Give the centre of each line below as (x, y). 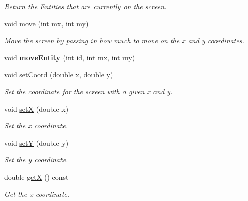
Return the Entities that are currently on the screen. (85, 6)
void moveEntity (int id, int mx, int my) (70, 57)
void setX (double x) (36, 108)
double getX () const (36, 176)
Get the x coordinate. (37, 194)
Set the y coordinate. (36, 160)
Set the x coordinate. (36, 126)
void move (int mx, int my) (46, 23)
